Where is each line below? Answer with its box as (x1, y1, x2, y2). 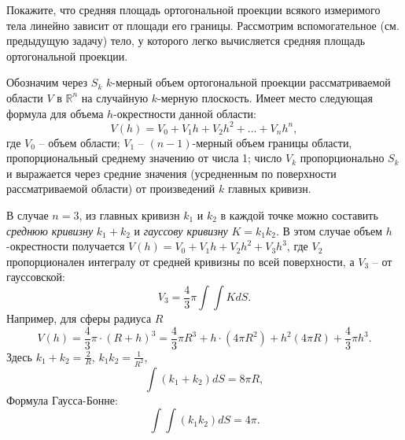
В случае (6, 207, 49, 224)
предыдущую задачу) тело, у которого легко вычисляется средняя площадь (6, 32, 366, 49)
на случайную (81, 89, 149, 105)
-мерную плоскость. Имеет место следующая (157, 89, 373, 105)
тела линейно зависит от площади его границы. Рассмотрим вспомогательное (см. (6, 17, 399, 33)
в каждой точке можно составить (220, 207, 378, 224)
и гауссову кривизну (134, 222, 228, 238)
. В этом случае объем (276, 222, 383, 238)
